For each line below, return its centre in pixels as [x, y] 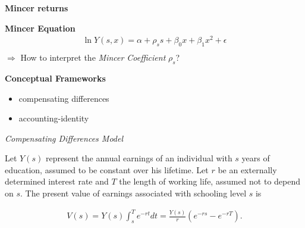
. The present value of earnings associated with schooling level [133, 193]
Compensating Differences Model [64, 138]
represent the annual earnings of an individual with [139, 158]
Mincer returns [37, 8]
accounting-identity [54, 118]
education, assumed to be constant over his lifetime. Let [107, 169]
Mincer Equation [40, 28]
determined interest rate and [57, 181]
